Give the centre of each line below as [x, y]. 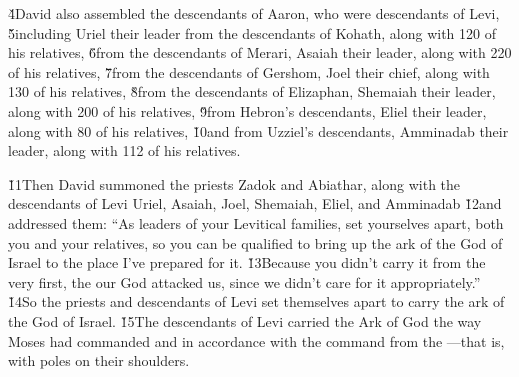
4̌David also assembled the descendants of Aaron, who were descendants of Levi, [254, 13]
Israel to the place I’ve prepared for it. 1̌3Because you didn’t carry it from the [247, 262]
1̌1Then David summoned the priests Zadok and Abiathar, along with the [234, 183]
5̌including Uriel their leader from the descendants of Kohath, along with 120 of [252, 32]
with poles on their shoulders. [99, 360]
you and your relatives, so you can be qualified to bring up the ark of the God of [255, 242]
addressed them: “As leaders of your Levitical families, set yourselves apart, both [256, 222]
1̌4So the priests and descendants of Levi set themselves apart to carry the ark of [256, 301]
